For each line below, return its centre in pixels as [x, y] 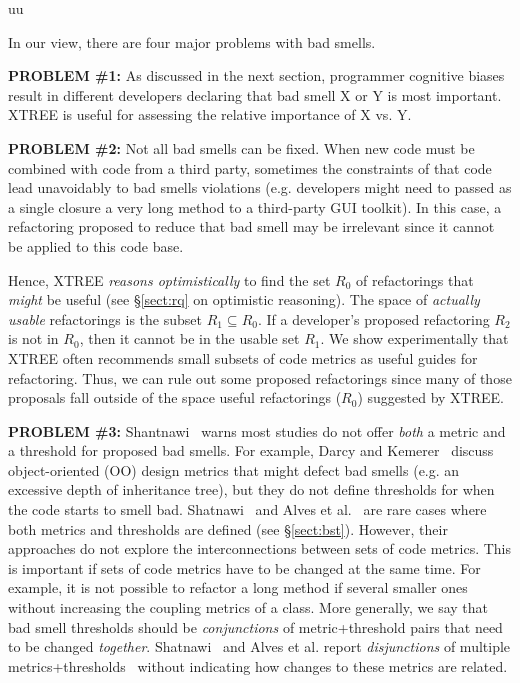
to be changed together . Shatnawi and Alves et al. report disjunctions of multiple [259, 646]
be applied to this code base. [96, 245]
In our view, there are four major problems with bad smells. [192, 41]
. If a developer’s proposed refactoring [373, 318]
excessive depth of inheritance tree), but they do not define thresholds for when [251, 489]
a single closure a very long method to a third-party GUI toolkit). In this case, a [255, 206]
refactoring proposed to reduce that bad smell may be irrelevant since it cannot [251, 226]
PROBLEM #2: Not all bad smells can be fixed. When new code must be [241, 147]
